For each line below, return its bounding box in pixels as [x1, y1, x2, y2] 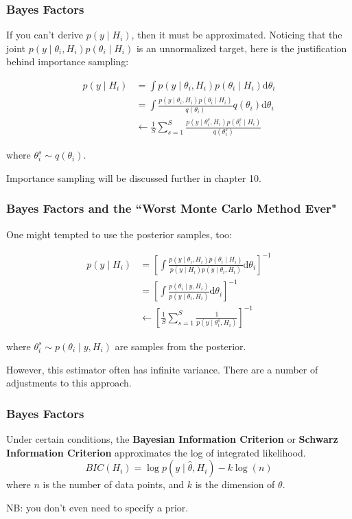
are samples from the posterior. [115, 338, 246, 353]
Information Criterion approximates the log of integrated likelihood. [6, 445, 306, 459]
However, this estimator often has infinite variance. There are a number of [6, 362, 318, 376]
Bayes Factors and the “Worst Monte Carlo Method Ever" [6, 200, 337, 217]
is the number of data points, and [43, 477, 185, 492]
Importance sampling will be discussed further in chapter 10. [6, 170, 261, 185]
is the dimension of [195, 477, 275, 492]
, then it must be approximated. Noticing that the [131, 27, 342, 42]
